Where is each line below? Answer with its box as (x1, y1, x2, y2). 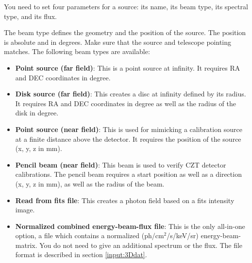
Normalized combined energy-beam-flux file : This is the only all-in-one (15, 221, 245, 231)
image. (15, 205, 35, 215)
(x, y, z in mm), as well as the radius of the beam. (15, 178, 165, 188)
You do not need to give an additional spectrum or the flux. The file (39, 240, 243, 250)
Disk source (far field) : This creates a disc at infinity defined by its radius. (15, 89, 246, 99)
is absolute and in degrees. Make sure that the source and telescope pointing (4, 37, 232, 47)
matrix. (15, 240, 37, 250)
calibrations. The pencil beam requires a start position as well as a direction (15, 169, 242, 179)
